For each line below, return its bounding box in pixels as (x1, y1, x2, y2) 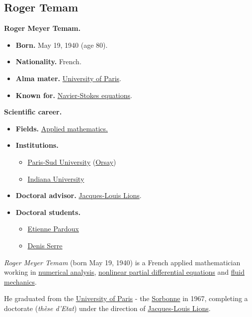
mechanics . (4, 276, 37, 287)
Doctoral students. (15, 207, 81, 217)
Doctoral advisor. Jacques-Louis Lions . (15, 190, 142, 201)
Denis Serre (27, 240, 63, 250)
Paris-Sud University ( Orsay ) (27, 156, 116, 167)
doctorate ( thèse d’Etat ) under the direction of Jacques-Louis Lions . (4, 303, 211, 313)
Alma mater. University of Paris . (15, 73, 121, 83)
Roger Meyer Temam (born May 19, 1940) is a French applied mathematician (4, 257, 241, 267)
